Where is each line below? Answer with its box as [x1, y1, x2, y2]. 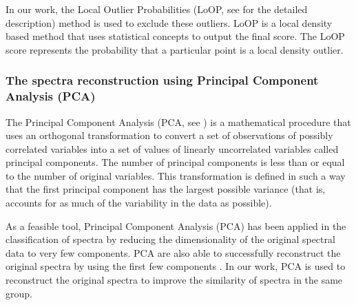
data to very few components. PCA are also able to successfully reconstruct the [6, 245, 341, 260]
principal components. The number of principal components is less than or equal [6, 155, 345, 169]
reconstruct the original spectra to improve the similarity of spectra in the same [6, 273, 343, 287]
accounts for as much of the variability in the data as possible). [6, 196, 272, 210]
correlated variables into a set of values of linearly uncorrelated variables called [6, 141, 339, 156]
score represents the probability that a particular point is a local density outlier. [6, 42, 344, 56]
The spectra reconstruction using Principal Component [6, 72, 319, 89]
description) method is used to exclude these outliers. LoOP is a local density [6, 15, 333, 30]
